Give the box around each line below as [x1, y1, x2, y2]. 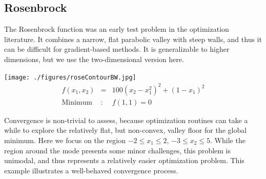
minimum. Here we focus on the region [4, 134, 126, 145]
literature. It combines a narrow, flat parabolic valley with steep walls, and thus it [4, 33, 262, 44]
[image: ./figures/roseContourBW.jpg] [4, 73, 136, 81]
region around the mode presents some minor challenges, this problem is [4, 145, 231, 155]
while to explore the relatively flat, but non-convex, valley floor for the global [4, 125, 247, 135]
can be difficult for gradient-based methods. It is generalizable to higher [4, 44, 230, 54]
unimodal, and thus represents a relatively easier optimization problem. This [4, 155, 244, 166]
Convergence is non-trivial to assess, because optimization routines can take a [4, 114, 248, 125]
